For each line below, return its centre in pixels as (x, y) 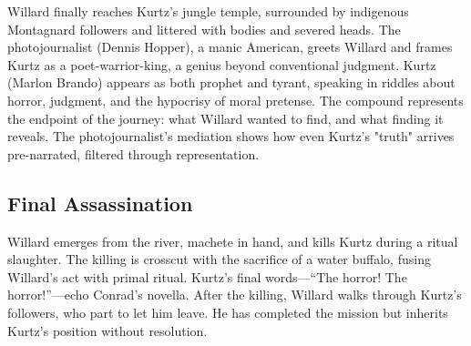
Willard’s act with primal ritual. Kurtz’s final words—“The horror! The (207, 276)
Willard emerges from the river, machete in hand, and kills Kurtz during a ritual (233, 241)
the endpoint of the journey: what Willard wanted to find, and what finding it (225, 118)
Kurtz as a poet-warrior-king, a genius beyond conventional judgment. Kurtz (222, 64)
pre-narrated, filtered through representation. (133, 153)
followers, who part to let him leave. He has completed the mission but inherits (228, 312)
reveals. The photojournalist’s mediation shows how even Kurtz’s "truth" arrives (231, 136)
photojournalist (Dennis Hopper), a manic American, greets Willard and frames (230, 47)
